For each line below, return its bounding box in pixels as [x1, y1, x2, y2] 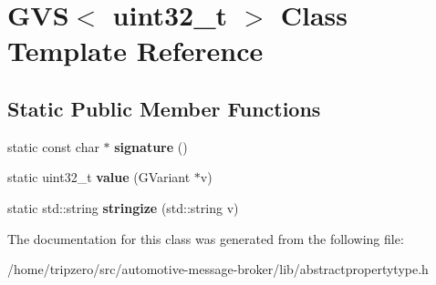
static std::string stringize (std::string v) [7, 198, 239, 217]
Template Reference [7, 32, 264, 69]
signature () [114, 137, 188, 156]
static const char [7, 137, 99, 156]
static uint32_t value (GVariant [7, 168, 191, 187]
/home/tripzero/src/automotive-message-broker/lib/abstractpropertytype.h [7, 260, 429, 279]
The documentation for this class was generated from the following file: [7, 229, 404, 248]
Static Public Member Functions [7, 94, 321, 122]
